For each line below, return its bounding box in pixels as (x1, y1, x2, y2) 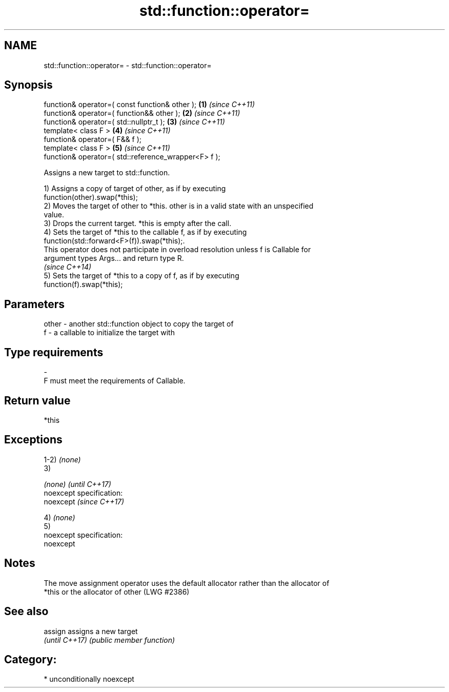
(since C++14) (44, 262, 92, 272)
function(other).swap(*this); (44, 193, 138, 202)
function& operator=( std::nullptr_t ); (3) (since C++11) (44, 117, 225, 127)
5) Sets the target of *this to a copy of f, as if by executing (44, 271, 239, 280)
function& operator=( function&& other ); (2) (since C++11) (44, 109, 240, 118)
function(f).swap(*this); (44, 280, 123, 289)
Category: (4, 653, 57, 666)
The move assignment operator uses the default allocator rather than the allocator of (44, 578, 330, 587)
